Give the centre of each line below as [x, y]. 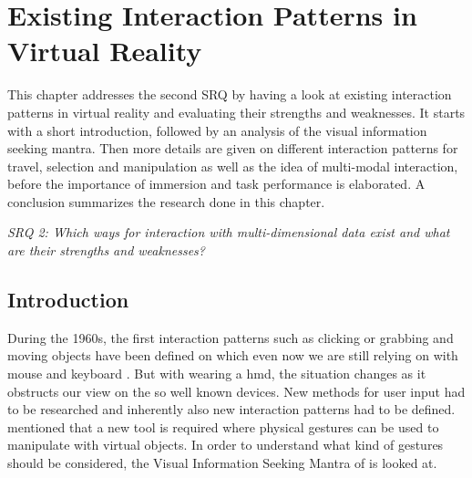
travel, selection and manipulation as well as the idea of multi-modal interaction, [233, 166]
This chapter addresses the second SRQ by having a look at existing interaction [230, 94]
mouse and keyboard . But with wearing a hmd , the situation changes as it [217, 374]
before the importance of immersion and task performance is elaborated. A [216, 184]
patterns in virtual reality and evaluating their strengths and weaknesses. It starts [236, 112]
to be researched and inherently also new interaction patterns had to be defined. [231, 409]
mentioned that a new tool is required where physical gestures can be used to [223, 426]
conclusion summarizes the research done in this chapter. [166, 201]
